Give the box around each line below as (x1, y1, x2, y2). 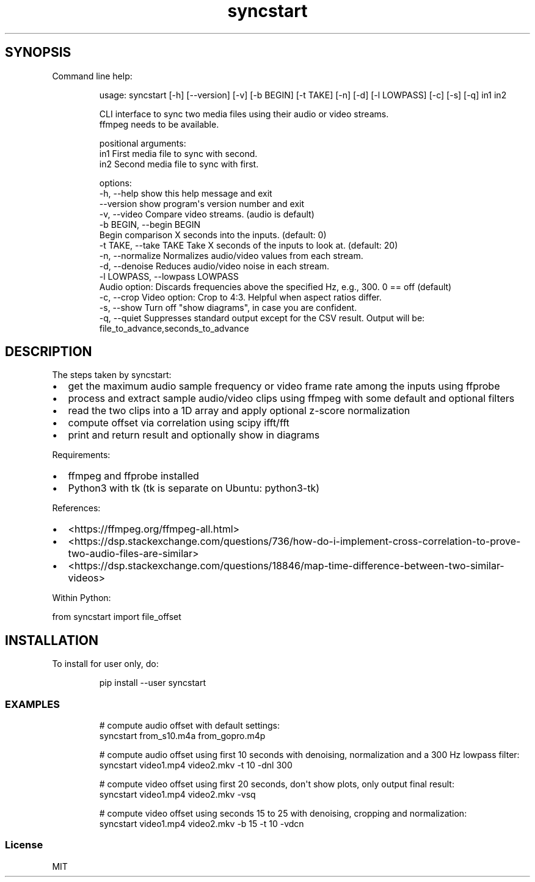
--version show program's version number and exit (99, 198, 305, 209)
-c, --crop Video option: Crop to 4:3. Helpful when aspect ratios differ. (99, 291, 382, 302)
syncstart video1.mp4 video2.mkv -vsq (99, 789, 256, 800)
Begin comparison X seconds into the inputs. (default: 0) (99, 229, 327, 240)
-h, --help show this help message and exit (99, 188, 272, 199)
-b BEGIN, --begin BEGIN (99, 219, 201, 230)
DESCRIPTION (5, 344, 92, 360)
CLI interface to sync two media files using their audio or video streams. (99, 108, 389, 119)
